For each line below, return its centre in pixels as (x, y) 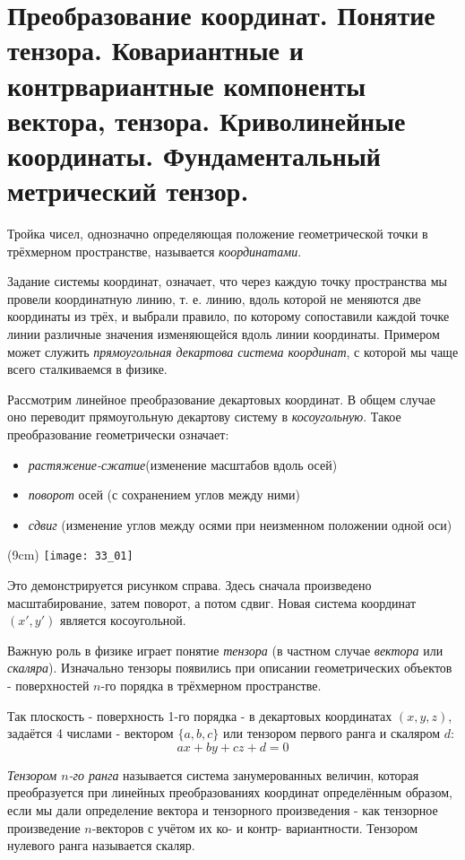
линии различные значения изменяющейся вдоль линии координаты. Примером (224, 334)
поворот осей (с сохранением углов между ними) (164, 495)
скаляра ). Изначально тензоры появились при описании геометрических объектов (230, 668)
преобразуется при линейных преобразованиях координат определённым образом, (230, 792)
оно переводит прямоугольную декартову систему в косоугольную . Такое (204, 417)
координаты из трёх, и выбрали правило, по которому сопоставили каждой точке (228, 316)
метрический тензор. (128, 191)
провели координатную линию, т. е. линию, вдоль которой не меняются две (214, 298)
